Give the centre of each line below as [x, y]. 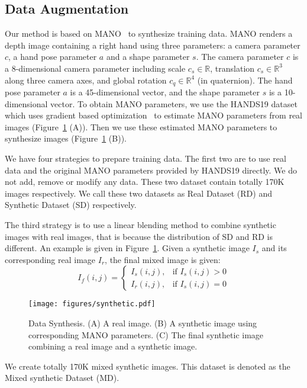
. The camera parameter [240, 57]
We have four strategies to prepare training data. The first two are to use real [146, 158]
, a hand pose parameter [53, 57]
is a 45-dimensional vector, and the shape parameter [165, 92]
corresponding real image [50, 259]
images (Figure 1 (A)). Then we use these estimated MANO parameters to [141, 126]
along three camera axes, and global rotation [86, 80]
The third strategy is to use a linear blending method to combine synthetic [140, 224]
